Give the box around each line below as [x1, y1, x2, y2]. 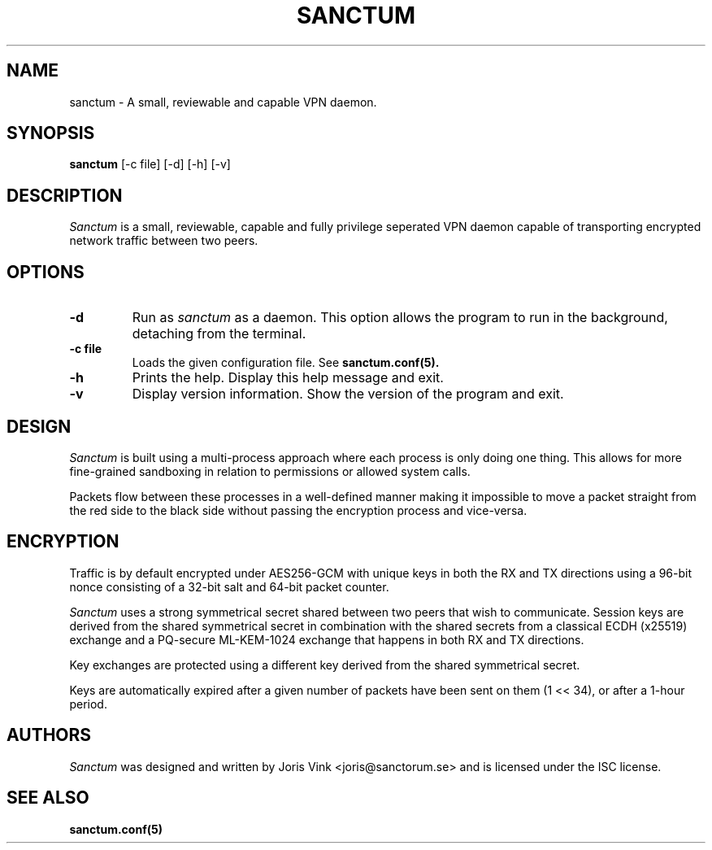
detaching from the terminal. [132, 325, 306, 342]
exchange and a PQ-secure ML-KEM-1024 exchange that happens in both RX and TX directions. [69, 632, 584, 647]
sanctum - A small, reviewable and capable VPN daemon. [69, 94, 377, 109]
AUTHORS [7, 725, 92, 746]
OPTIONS [7, 261, 85, 282]
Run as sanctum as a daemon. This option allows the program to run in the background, [132, 309, 668, 326]
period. [69, 696, 107, 711]
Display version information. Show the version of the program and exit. [132, 386, 564, 403]
